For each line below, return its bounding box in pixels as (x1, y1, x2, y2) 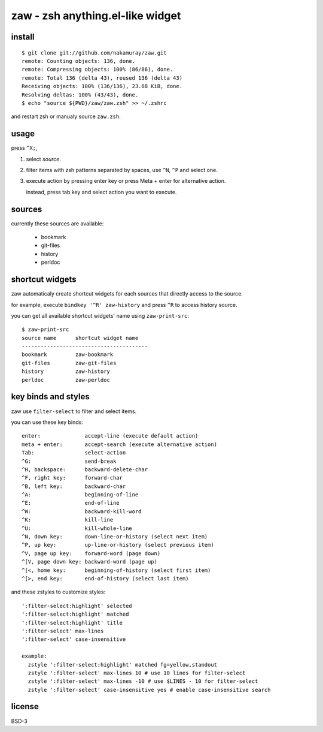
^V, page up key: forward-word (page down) (22, 550, 161, 557)
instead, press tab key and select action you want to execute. (26, 188, 177, 195)
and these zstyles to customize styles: (11, 588, 106, 596)
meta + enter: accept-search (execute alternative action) (22, 441, 218, 448)
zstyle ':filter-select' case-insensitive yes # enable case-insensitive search (28, 686, 271, 693)
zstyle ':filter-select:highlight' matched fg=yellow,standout (28, 661, 218, 668)
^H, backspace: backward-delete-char (22, 466, 148, 473)
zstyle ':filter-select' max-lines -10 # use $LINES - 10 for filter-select (28, 678, 258, 685)
